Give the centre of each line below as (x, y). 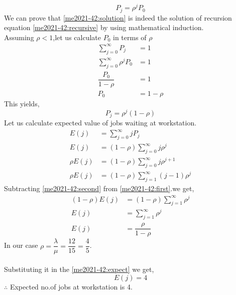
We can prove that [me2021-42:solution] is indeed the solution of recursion (118, 17)
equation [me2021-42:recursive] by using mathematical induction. (104, 27)
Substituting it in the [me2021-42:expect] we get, (79, 269)
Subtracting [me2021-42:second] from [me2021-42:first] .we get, (99, 188)
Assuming (19, 37)
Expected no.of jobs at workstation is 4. (71, 286)
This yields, (22, 104)
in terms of (130, 37)
